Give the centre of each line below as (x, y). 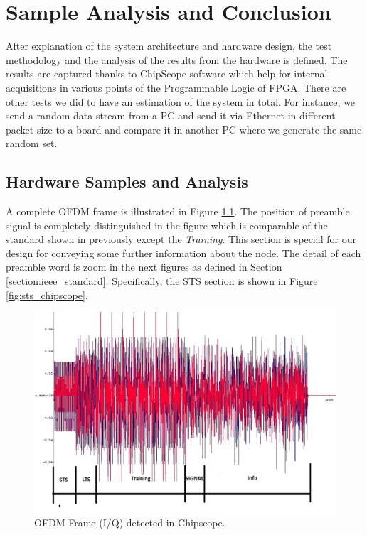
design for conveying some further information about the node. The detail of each (183, 253)
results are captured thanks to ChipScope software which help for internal (167, 74)
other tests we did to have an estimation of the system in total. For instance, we (181, 101)
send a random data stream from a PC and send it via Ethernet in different (171, 115)
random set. (32, 143)
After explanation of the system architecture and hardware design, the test (169, 46)
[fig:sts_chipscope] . (47, 294)
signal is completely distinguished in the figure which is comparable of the (167, 225)
